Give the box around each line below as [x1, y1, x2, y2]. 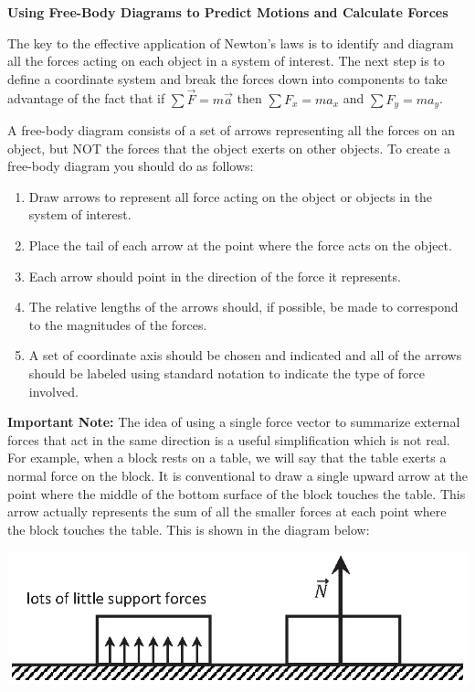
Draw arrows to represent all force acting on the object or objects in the [28, 186, 433, 206]
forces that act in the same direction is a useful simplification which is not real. [7, 430, 450, 449]
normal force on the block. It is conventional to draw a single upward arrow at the [7, 465, 468, 484]
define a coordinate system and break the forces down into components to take [7, 69, 448, 88]
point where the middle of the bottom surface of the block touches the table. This [7, 484, 466, 503]
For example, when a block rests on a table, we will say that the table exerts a [7, 448, 447, 467]
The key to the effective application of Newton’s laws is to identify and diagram [7, 33, 454, 52]
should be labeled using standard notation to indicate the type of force [28, 363, 425, 382]
